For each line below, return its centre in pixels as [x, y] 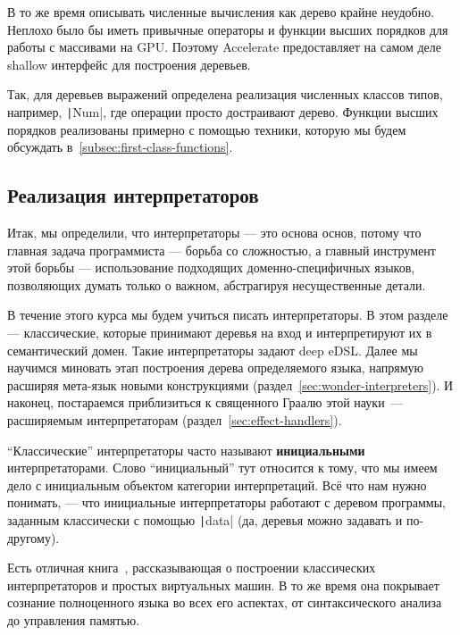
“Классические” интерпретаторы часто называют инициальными [186, 450]
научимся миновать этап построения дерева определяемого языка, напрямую [216, 368]
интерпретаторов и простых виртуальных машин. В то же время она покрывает [223, 585]
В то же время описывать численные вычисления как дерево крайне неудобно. [221, 12]
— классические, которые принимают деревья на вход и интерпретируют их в [220, 332]
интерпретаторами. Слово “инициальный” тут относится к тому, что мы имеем [222, 468]
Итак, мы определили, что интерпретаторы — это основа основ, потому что [214, 233]
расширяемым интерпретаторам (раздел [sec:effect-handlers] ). [175, 419]
